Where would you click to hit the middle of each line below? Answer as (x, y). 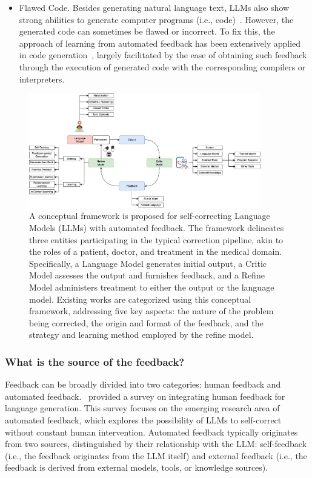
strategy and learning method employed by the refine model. (141, 335)
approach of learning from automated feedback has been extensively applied (160, 43)
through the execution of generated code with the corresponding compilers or (162, 66)
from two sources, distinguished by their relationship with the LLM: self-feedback (156, 444)
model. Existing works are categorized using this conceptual (140, 299)
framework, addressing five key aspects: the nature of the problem (151, 311)
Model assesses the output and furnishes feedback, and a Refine (147, 275)
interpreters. (42, 79)
